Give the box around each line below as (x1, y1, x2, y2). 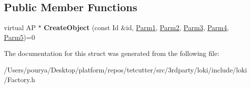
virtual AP (4, 22, 36, 33)
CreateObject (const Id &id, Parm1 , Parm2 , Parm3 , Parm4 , (43, 22, 229, 33)
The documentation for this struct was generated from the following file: (4, 48, 219, 58)
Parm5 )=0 (4, 32, 35, 42)
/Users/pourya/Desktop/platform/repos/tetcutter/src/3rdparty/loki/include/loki (4, 64, 247, 74)
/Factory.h (4, 74, 36, 84)
